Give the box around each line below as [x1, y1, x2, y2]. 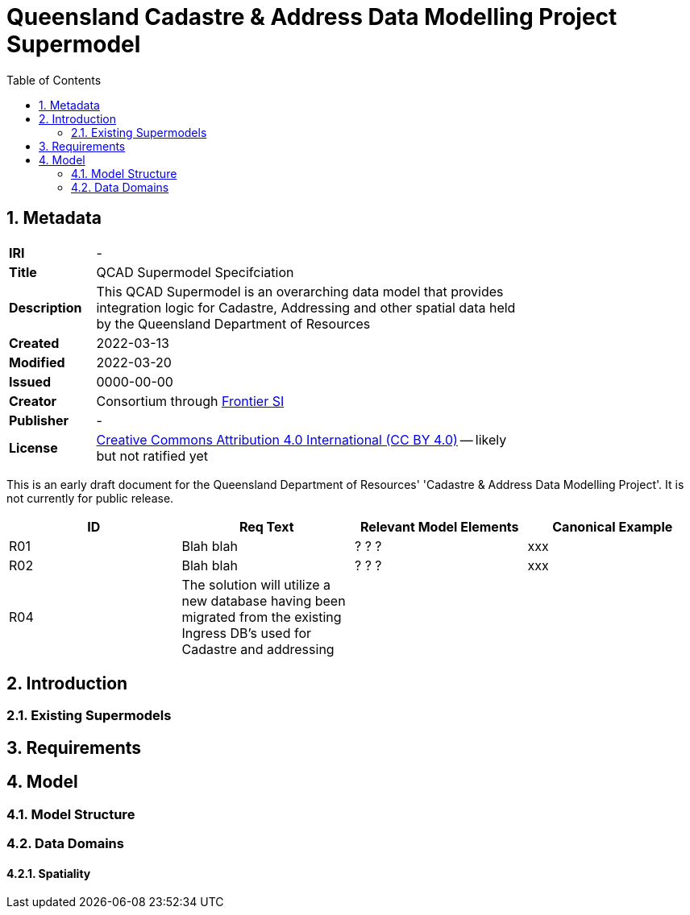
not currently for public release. [6, 491, 174, 505]
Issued [9, 373, 51, 390]
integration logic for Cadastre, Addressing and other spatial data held [96, 299, 516, 316]
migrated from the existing [181, 608, 342, 625]
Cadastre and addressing [181, 640, 335, 657]
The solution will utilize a [181, 576, 331, 593]
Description [9, 299, 82, 316]
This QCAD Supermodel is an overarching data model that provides [96, 283, 504, 300]
